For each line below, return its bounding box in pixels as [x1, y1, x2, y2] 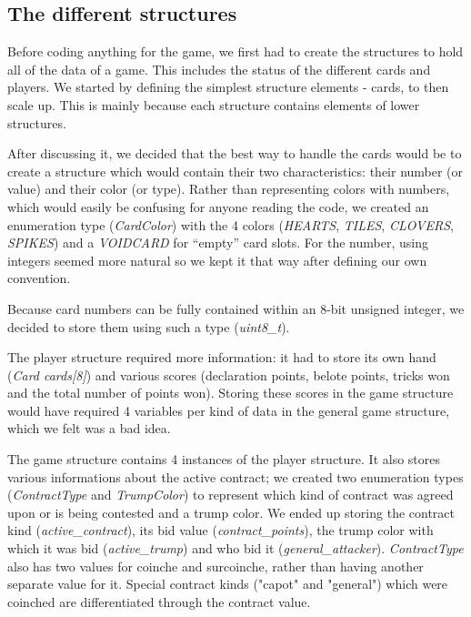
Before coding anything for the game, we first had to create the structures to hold [7, 42, 464, 61]
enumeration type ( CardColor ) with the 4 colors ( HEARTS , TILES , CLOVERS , [7, 215, 454, 234]
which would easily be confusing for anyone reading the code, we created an [7, 197, 429, 216]
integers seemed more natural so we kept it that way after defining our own [7, 250, 427, 269]
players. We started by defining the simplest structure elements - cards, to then [7, 77, 449, 96]
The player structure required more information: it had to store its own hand [7, 348, 436, 367]
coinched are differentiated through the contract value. [7, 592, 311, 611]
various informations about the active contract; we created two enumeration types [7, 467, 464, 486]
